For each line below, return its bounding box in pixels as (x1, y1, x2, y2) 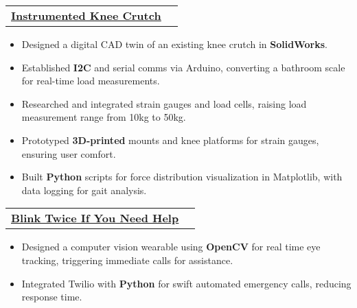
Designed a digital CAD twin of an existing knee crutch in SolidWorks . (21, 37, 327, 51)
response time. (21, 289, 82, 304)
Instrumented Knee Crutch (11, 8, 161, 23)
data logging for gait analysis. (21, 182, 147, 197)
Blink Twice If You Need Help (11, 210, 179, 226)
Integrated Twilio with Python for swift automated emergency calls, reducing (21, 276, 352, 290)
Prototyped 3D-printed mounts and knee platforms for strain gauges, (21, 132, 319, 147)
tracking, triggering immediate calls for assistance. (21, 252, 233, 267)
